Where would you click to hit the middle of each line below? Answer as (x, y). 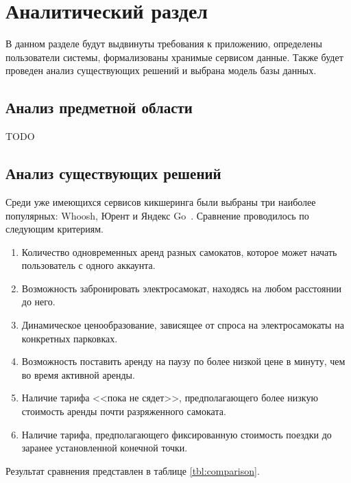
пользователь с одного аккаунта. (88, 265)
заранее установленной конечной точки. (105, 448)
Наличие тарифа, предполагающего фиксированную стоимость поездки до (177, 434)
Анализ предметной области (99, 107)
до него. (38, 302)
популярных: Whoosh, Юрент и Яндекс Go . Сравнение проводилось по (157, 215)
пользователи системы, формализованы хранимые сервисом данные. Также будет (174, 57)
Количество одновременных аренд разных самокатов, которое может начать (179, 251)
